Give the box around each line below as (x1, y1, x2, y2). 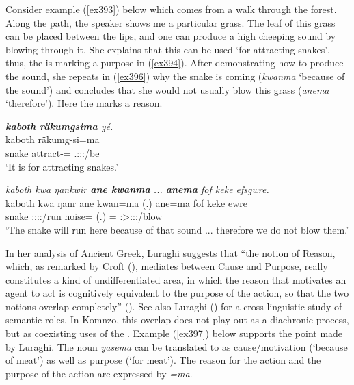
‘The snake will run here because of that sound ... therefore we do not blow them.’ (5, 222, 349, 236)
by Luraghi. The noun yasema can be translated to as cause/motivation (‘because (5, 339, 348, 353)
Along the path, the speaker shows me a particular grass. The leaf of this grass (5, 15, 336, 29)
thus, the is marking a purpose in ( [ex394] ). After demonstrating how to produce (5, 55, 344, 70)
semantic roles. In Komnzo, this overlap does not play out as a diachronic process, (5, 312, 349, 327)
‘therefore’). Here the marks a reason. (5, 96, 163, 110)
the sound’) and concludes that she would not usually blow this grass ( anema (5, 82, 329, 97)
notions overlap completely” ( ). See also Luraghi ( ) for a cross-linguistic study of (5, 299, 342, 313)
